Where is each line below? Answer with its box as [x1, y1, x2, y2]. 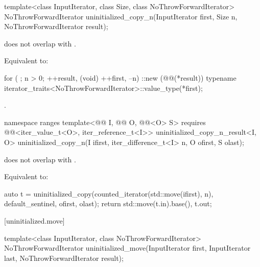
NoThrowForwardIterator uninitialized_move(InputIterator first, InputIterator [4, 242, 251, 253]
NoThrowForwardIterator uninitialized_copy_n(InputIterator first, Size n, [4, 11, 238, 21]
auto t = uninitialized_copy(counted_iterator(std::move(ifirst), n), [4, 188, 214, 199]
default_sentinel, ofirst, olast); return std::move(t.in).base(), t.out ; [4, 198, 212, 209]
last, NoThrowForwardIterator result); [4, 252, 124, 263]
